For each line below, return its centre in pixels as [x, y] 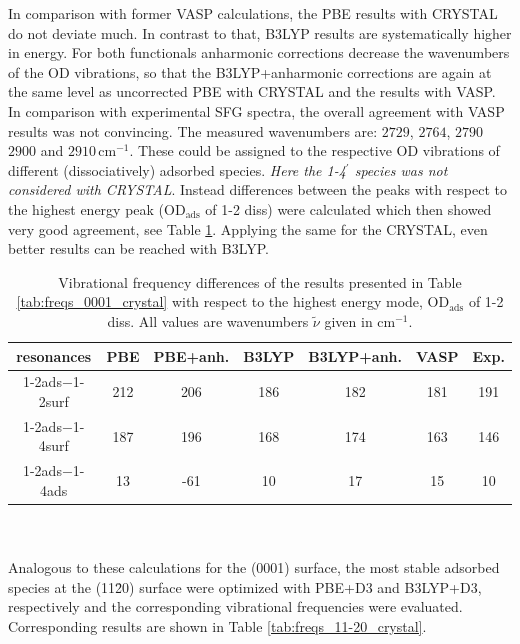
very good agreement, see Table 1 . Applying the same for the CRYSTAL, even [248, 228]
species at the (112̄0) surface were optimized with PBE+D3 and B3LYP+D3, [245, 586]
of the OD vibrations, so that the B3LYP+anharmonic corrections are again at [250, 71]
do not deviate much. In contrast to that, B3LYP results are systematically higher [260, 32]
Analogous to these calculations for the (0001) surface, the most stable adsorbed [254, 567]
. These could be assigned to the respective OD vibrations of [314, 150]
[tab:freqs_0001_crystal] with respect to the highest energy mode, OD [233, 301]
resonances [54, 355]
